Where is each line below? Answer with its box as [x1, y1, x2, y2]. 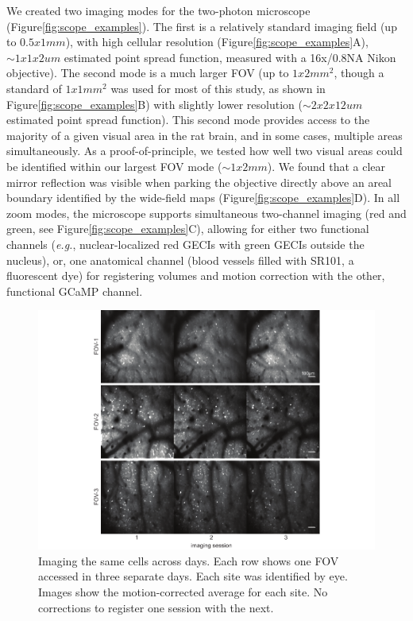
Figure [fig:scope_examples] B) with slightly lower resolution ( [6, 95, 303, 112]
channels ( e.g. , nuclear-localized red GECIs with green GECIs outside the [6, 235, 365, 252]
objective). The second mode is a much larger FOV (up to [6, 64, 289, 81]
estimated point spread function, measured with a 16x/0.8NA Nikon [64, 49, 396, 65]
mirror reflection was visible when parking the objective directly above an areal [6, 173, 392, 190]
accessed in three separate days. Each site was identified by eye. [38, 568, 348, 584]
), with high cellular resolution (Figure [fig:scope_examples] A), [65, 33, 369, 50]
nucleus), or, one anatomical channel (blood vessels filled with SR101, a [6, 251, 354, 268]
